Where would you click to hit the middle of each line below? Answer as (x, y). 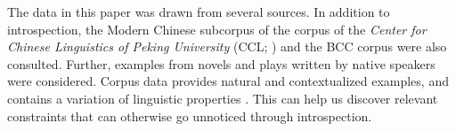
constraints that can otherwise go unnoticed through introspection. (190, 116)
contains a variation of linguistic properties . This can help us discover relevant (223, 98)
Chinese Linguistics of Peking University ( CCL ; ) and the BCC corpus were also (227, 46)
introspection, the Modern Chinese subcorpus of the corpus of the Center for (217, 29)
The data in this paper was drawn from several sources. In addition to (199, 12)
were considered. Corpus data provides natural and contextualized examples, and (228, 81)
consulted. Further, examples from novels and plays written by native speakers (221, 63)
